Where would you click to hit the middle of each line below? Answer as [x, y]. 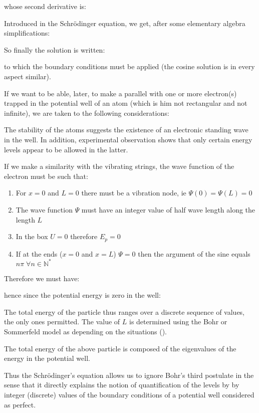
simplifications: [27, 33]
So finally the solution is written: [55, 49]
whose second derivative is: [45, 6]
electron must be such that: [46, 176]
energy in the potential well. [47, 358]
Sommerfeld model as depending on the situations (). [86, 332]
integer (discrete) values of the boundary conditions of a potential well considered [129, 394]
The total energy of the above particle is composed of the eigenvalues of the [120, 348]
